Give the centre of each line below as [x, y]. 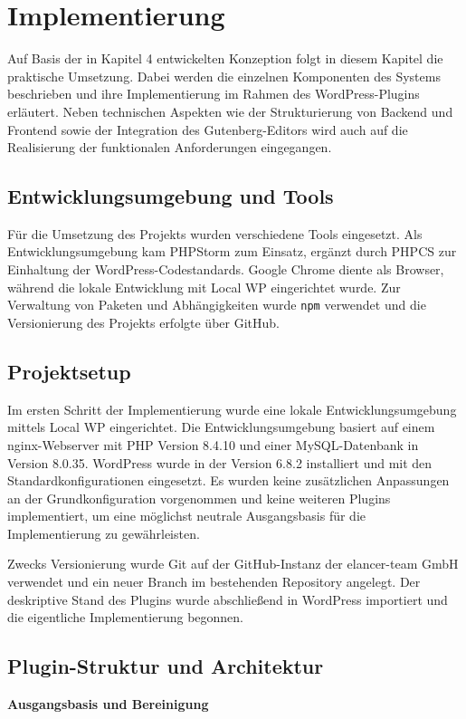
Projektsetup [69, 371]
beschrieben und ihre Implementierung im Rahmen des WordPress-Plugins [214, 94]
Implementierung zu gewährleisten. [104, 533]
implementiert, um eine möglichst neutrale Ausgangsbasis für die [186, 516]
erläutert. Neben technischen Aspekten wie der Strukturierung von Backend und [230, 111]
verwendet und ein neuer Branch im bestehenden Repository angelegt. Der [214, 582]
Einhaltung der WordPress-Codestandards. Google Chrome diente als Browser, [226, 269]
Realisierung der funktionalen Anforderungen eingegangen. [170, 147]
